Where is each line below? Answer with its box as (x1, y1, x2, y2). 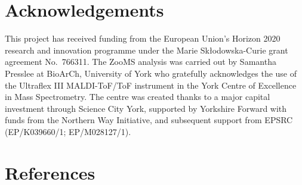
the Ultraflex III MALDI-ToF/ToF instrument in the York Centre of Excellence (5, 79, 297, 91)
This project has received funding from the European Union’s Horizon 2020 (5, 32, 281, 45)
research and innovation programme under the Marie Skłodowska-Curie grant (5, 43, 288, 56)
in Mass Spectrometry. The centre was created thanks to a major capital (5, 90, 270, 103)
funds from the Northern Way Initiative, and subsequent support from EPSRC (5, 114, 293, 126)
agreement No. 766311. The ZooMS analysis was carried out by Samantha (5, 55, 276, 68)
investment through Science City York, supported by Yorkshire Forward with (5, 102, 287, 114)
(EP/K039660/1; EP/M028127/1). (5, 125, 131, 137)
